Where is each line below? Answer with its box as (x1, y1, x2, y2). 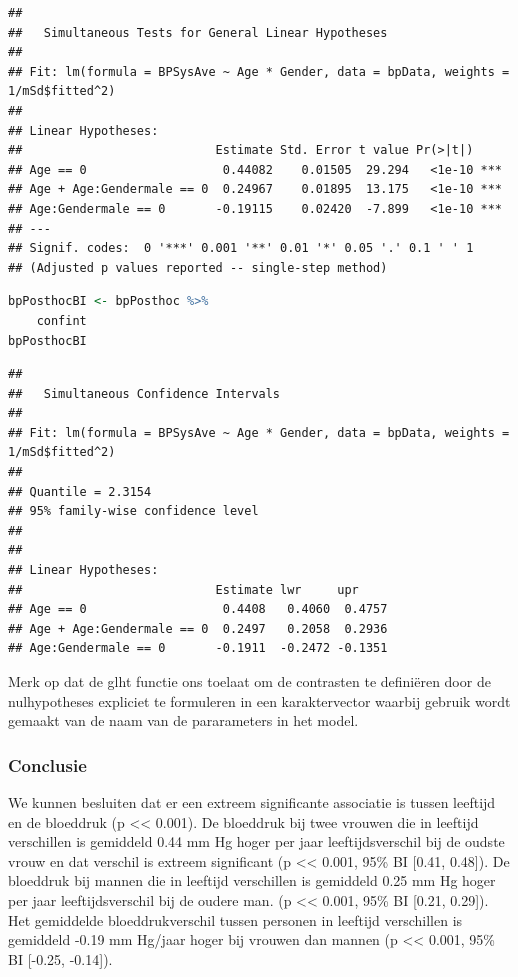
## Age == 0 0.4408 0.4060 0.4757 (8, 602, 388, 617)
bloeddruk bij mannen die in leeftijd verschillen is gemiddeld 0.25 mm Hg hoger (8, 870, 496, 891)
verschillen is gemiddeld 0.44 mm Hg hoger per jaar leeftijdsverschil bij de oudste (8, 831, 505, 852)
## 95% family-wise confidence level (8, 504, 259, 519)
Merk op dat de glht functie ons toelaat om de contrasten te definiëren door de (8, 671, 491, 691)
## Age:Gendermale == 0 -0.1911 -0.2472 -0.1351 (8, 641, 388, 656)
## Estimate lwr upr (8, 582, 359, 597)
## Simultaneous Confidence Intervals (8, 386, 281, 401)
